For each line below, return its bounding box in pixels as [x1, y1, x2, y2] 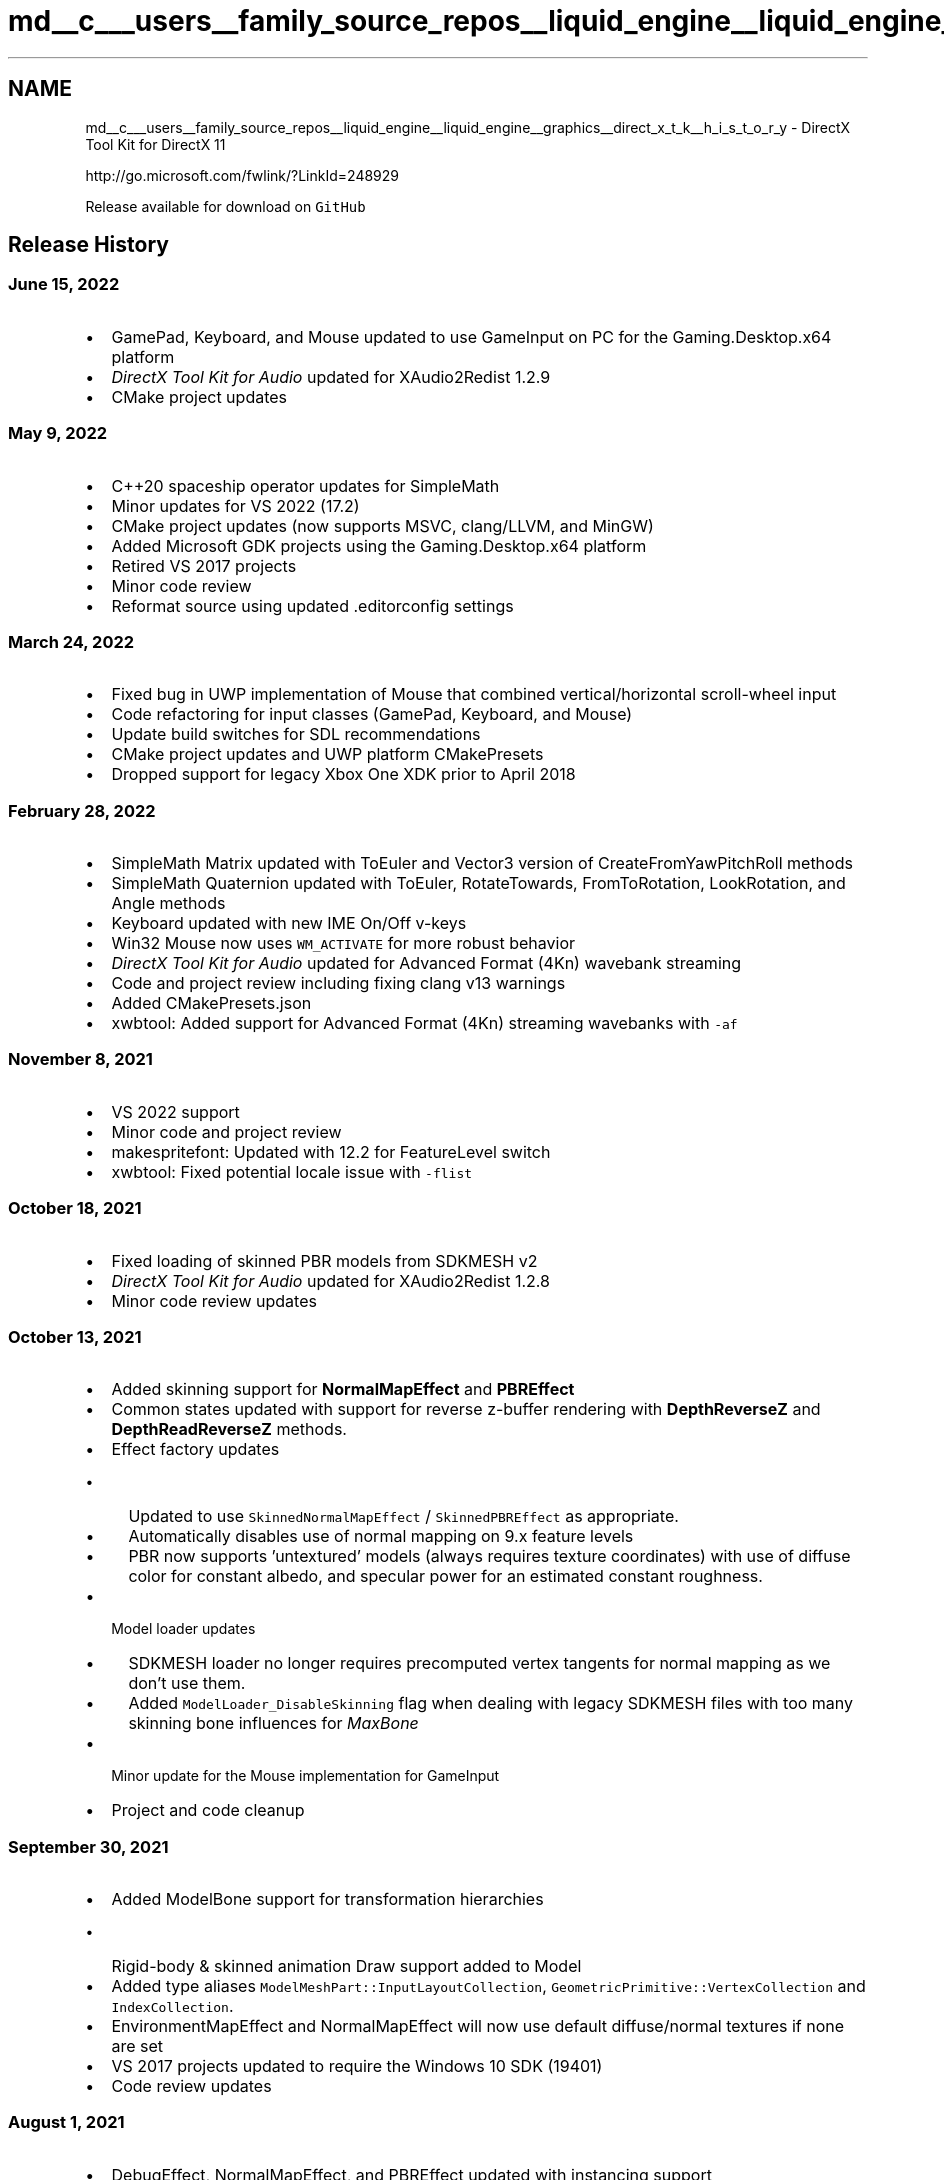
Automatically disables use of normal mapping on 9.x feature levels [128, 1526, 634, 1547]
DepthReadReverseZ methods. [111, 1419, 347, 1440]
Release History [8, 232, 169, 258]
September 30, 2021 [8, 1836, 169, 1857]
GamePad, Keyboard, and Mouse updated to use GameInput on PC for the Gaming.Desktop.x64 [111, 326, 832, 347]
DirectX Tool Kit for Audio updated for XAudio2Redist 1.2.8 [111, 1270, 550, 1291]
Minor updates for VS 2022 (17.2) [111, 495, 360, 516]
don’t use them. [128, 1673, 246, 1694]
